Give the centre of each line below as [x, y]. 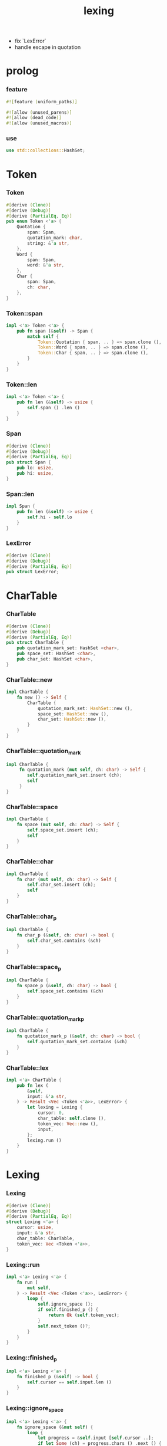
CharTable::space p [34, 967]
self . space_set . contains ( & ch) [66, 991]
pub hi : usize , [35, 474]
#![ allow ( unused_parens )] [39, 112]
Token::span [24, 313]
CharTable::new [29, 679]
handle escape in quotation [48, 47]
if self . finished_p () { [68, 1310]
